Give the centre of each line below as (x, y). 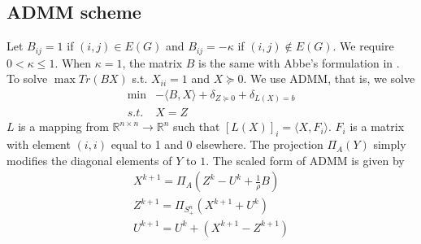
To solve (27, 78)
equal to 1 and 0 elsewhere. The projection (217, 144)
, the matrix (152, 62)
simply (390, 144)
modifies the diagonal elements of (89, 160)
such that (197, 126)
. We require (363, 46)
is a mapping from (63, 126)
